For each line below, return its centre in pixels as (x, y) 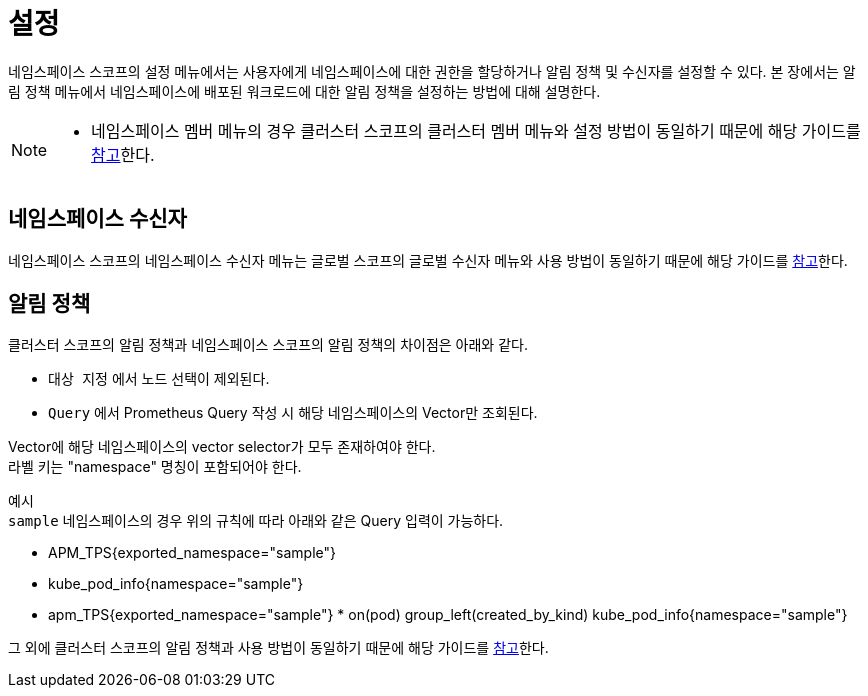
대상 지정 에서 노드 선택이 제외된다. (159, 379)
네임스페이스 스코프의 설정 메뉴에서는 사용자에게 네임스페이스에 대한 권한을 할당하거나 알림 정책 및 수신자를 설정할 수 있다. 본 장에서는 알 (432, 71)
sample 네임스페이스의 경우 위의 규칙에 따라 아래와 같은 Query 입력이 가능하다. (256, 521)
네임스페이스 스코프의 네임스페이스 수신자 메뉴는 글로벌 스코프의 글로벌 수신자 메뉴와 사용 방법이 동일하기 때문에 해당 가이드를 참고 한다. (428, 260)
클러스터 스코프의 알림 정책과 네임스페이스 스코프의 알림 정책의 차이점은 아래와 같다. (268, 345)
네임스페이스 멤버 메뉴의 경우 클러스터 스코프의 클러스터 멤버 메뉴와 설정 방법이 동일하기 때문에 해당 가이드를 (476, 130)
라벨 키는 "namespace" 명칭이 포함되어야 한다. (155, 467)
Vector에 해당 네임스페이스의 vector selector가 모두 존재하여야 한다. (222, 447)
